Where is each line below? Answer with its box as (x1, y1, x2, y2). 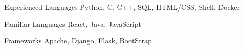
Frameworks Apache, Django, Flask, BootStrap (4, 35, 152, 46)
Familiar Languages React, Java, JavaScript (4, 18, 141, 29)
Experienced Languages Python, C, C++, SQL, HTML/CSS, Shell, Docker (4, 2, 240, 12)
